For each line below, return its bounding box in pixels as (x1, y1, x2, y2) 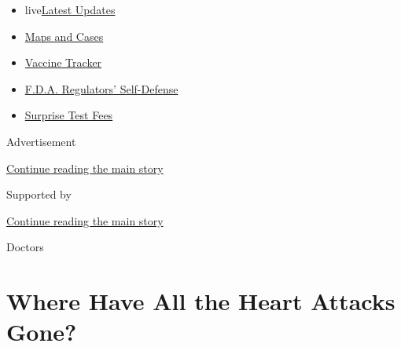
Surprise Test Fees (24, 107, 113, 123)
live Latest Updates (24, 2, 116, 17)
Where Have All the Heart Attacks (6, 285, 395, 317)
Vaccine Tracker (24, 54, 102, 71)
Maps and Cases (24, 27, 104, 44)
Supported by (6, 186, 72, 203)
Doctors (6, 239, 44, 255)
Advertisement (6, 133, 76, 149)
